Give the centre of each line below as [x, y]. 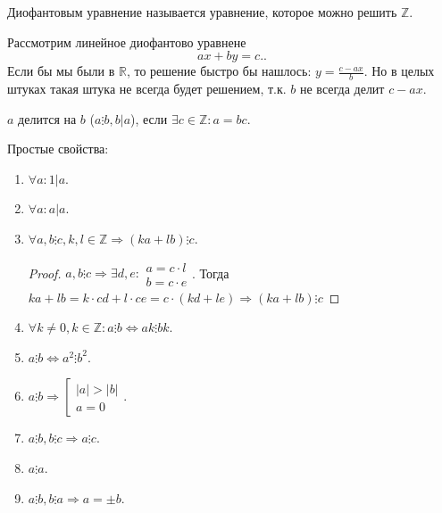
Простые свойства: [58, 149]
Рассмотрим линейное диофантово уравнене [127, 41]
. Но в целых [399, 71]
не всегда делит [342, 89]
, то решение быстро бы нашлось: [219, 71]
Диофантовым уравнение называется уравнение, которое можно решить [202, 12]
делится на [47, 118]
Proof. [45, 273]
